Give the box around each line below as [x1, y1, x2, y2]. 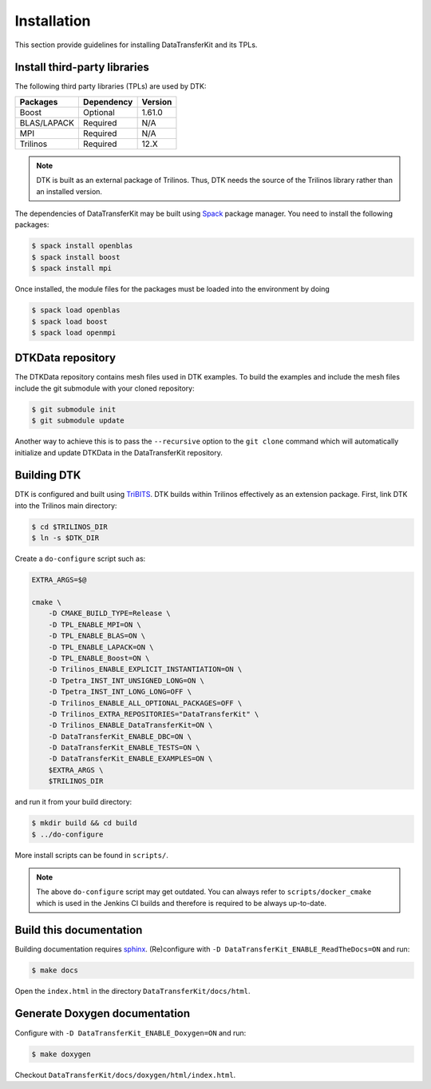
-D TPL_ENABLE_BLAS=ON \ [48, 631, 146, 641]
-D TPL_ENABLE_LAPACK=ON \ [48, 642, 155, 651]
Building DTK [14, 468, 81, 483]
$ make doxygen [31, 1049, 91, 1059]
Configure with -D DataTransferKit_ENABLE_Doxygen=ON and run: [14, 1027, 247, 1038]
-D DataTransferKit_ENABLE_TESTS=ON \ [48, 743, 200, 753]
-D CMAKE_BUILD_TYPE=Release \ [48, 609, 171, 618]
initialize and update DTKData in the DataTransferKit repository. [14, 447, 223, 457]
